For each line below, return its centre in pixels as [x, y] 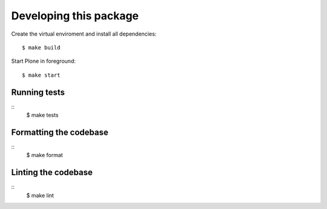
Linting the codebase [52, 172]
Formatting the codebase [60, 132]
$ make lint [40, 195]
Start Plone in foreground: [43, 61]
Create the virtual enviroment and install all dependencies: [84, 34]
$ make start [41, 75]
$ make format [45, 155]
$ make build [41, 47]
